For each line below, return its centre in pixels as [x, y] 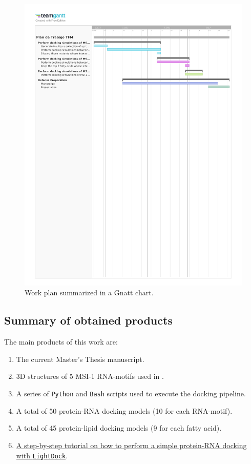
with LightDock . [42, 455]
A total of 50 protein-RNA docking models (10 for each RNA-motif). [124, 410]
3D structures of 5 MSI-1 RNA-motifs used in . [90, 376]
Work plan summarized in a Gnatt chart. [89, 292]
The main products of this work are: [61, 342]
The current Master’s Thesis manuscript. [80, 359]
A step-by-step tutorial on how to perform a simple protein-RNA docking [131, 445]
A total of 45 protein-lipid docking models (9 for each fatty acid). [119, 428]
